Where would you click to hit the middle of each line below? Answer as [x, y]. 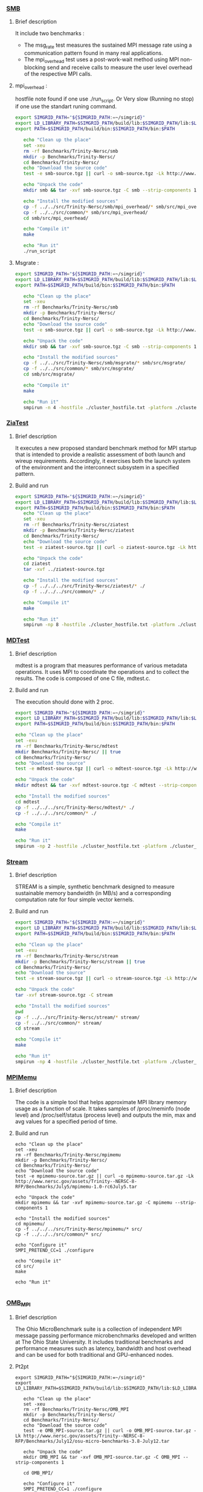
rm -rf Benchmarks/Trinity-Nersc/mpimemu [68, 1155]
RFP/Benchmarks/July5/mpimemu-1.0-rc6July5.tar [76, 1187]
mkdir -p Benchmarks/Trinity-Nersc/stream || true [80, 962]
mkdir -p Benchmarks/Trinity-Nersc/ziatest [79, 531]
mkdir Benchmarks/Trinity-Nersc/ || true [68, 752]
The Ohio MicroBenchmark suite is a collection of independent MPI [98, 1329]
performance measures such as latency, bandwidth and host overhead [103, 1348]
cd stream [27, 1028]
